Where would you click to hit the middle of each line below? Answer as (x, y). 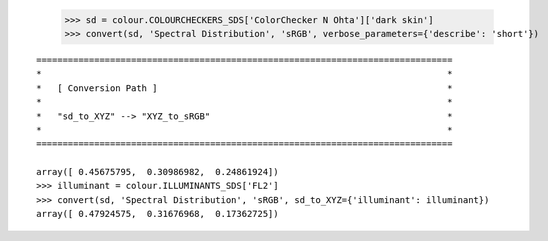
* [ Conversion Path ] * (244, 88)
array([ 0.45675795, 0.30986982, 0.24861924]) (157, 172)
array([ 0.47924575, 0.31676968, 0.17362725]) (157, 214)
